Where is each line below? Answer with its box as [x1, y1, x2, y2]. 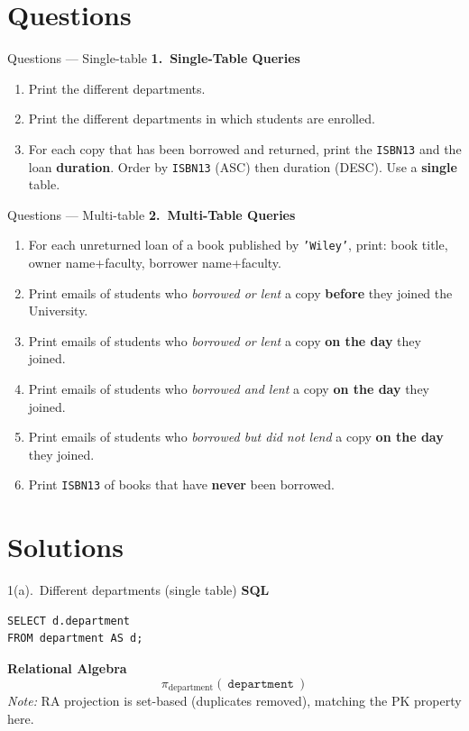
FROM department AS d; [7, 632, 143, 645]
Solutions [7, 528, 124, 565]
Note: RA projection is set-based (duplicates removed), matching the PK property [7, 691, 462, 710]
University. [28, 301, 88, 320]
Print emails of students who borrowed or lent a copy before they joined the [28, 283, 453, 302]
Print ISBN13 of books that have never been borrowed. [28, 475, 336, 494]
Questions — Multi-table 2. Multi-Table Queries [7, 205, 296, 224]
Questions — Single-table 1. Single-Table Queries [7, 49, 300, 68]
